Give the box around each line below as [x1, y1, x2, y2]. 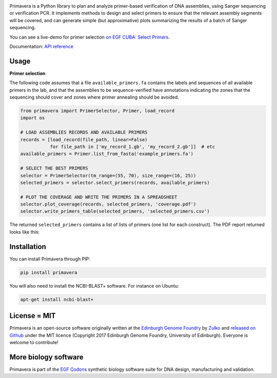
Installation [9, 242, 46, 251]
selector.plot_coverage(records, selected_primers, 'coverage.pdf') [20, 201, 196, 207]
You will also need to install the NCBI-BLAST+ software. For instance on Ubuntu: [9, 282, 179, 289]
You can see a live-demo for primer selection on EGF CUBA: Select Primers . [9, 34, 170, 40]
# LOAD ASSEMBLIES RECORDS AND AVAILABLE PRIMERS [20, 129, 148, 136]
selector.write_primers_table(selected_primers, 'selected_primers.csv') [20, 209, 210, 214]
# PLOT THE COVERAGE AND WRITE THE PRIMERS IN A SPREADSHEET [20, 194, 177, 200]
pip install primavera [20, 270, 77, 275]
